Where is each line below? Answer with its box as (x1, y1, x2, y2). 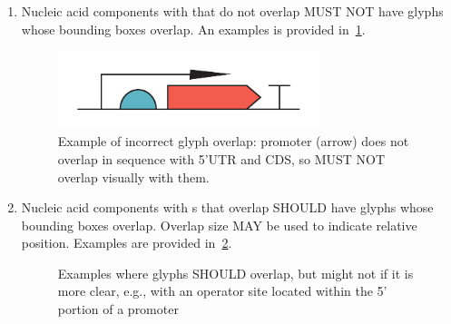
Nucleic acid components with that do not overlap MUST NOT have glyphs (21, 2, 444, 20)
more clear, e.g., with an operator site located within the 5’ (57, 281, 387, 300)
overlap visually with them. (57, 167, 210, 186)
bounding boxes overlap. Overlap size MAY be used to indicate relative (21, 215, 417, 234)
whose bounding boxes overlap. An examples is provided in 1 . (21, 19, 366, 38)
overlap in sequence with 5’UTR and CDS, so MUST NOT (57, 149, 386, 168)
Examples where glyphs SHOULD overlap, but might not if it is (57, 263, 414, 282)
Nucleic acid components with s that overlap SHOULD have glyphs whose (21, 198, 434, 217)
